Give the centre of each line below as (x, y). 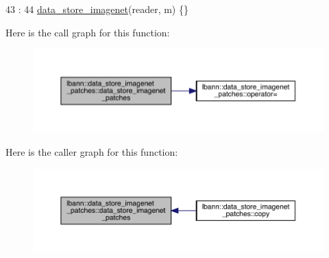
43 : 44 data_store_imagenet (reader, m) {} (97, 9)
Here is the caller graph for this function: (92, 152)
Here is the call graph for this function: (88, 32)
